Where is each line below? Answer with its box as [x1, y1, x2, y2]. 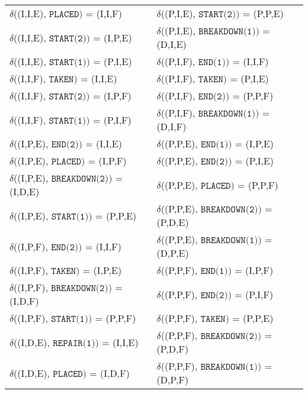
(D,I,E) [156, 37, 187, 51]
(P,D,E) [156, 215, 189, 229]
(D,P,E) [156, 246, 189, 260]
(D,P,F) [156, 373, 189, 386]
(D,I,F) [156, 120, 187, 133]
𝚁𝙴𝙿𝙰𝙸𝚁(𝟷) [53, 338, 95, 348]
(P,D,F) [156, 342, 189, 356]
